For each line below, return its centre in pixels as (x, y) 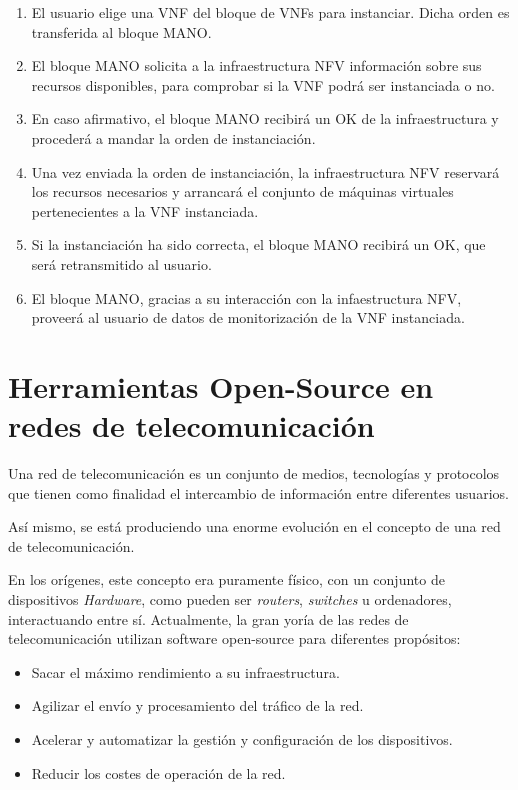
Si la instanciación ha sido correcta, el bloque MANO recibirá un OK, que (258, 244)
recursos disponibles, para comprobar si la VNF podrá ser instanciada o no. (263, 84)
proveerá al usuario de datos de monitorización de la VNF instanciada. (248, 317)
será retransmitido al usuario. (121, 263)
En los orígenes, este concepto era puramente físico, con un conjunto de (226, 579)
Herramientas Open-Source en (221, 385)
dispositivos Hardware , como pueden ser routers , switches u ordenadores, (230, 599)
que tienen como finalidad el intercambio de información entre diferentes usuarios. (258, 492)
